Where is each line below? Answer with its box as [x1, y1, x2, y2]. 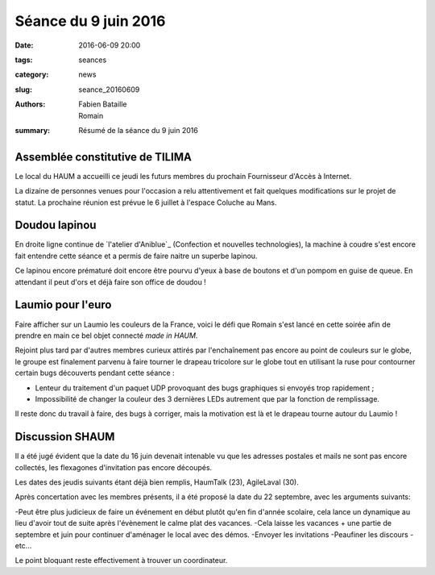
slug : [14, 85, 32, 94]
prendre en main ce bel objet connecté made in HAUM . [14, 331, 198, 340]
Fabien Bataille [78, 99, 127, 109]
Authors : [14, 99, 46, 109]
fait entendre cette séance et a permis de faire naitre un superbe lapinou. [14, 251, 258, 260]
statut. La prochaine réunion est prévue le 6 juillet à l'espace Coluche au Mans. [14, 198, 277, 207]
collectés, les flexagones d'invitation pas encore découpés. [14, 462, 213, 472]
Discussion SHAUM [14, 430, 115, 444]
